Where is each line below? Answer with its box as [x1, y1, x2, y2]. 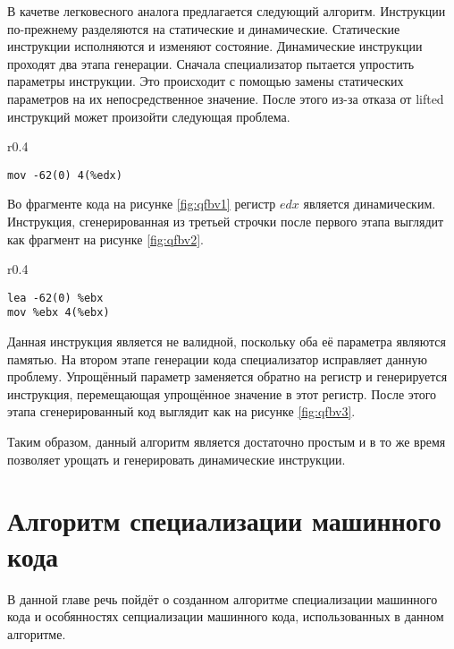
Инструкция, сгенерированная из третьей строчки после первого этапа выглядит [7, 212, 444, 230]
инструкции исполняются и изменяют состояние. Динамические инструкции [7, 37, 423, 56]
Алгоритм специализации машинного [7, 502, 441, 539]
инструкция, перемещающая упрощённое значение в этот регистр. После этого [7, 384, 437, 403]
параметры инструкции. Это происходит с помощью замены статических [7, 72, 404, 90]
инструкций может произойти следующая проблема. [7, 107, 290, 125]
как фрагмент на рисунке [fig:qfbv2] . [7, 229, 204, 248]
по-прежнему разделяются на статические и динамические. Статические [7, 19, 400, 38]
